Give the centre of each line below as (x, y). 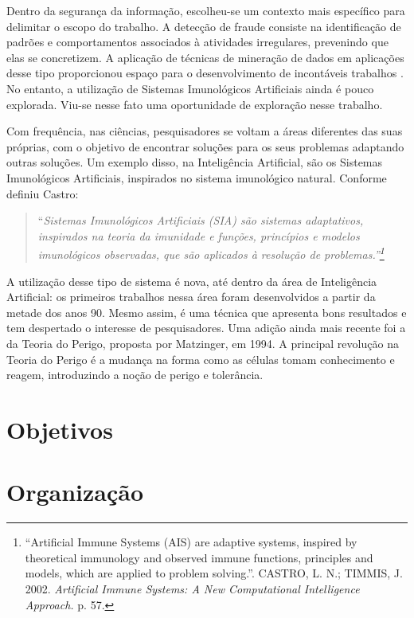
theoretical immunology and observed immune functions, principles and (199, 557)
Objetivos (60, 429)
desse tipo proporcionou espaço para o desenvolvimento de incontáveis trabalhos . (205, 73)
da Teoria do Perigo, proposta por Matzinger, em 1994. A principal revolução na (203, 343)
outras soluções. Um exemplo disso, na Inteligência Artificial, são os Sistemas (195, 162)
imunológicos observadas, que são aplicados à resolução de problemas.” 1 (211, 253)
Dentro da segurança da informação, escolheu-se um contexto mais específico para (206, 10)
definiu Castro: (43, 193)
